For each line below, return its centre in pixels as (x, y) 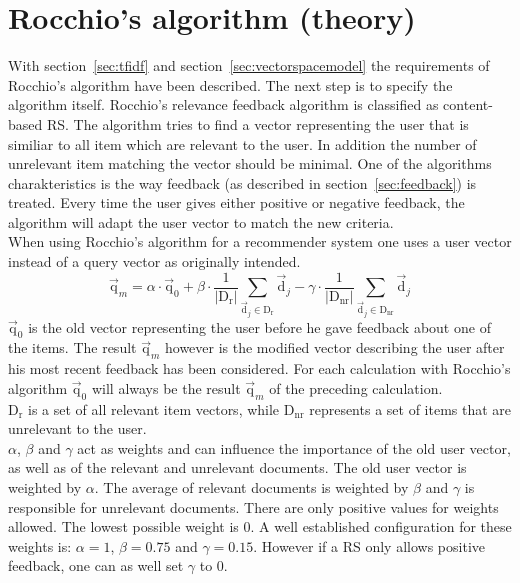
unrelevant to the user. (77, 428)
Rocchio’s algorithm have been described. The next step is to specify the (230, 84)
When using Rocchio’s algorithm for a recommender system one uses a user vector (260, 241)
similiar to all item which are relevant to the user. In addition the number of (242, 143)
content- (468, 104)
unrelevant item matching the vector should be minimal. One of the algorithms (250, 163)
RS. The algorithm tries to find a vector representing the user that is (257, 123)
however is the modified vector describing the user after (335, 347)
